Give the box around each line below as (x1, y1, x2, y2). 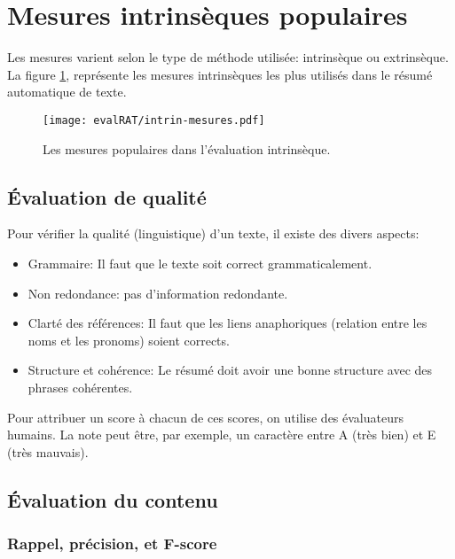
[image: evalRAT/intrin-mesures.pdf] (43, 113, 265, 127)
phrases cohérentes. (27, 377, 133, 396)
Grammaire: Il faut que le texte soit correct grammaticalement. (27, 253, 373, 272)
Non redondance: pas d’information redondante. (27, 283, 288, 302)
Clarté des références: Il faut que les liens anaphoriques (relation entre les (27, 314, 428, 332)
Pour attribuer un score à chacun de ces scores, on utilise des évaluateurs (7, 408, 404, 426)
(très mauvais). (7, 442, 89, 461)
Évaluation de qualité (7, 182, 207, 210)
